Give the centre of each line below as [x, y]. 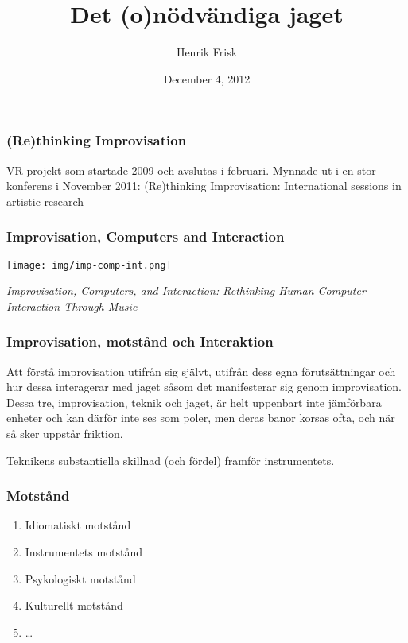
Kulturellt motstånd [74, 605]
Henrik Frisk [207, 52]
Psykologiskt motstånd [80, 578]
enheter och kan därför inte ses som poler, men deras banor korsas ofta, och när [201, 418]
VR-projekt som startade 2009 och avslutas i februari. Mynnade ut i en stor [191, 170]
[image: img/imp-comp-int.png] [89, 265]
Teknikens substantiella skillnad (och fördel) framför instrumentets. [171, 460]
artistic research [45, 201]
